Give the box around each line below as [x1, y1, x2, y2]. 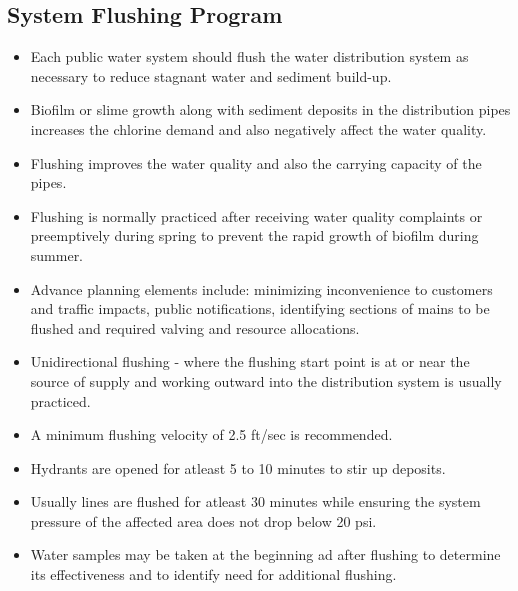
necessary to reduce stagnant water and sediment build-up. [30, 65, 392, 86]
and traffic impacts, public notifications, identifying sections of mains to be [30, 298, 490, 319]
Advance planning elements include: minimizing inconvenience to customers [30, 278, 493, 299]
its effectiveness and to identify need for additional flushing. [30, 564, 397, 585]
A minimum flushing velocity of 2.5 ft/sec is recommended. [30, 424, 393, 445]
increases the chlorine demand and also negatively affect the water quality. [30, 118, 487, 139]
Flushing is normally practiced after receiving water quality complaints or [30, 205, 483, 226]
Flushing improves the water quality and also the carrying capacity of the [30, 152, 482, 173]
